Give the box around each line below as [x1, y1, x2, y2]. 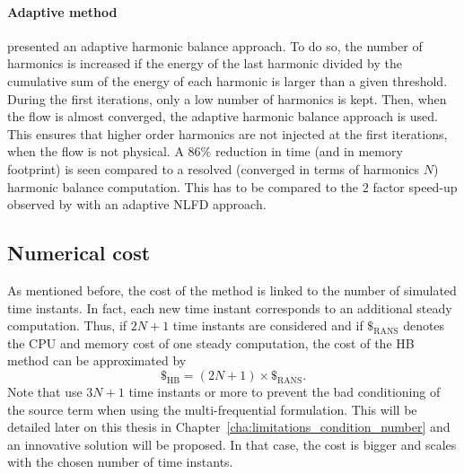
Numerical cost [7, 239, 151, 267]
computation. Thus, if [7, 316, 127, 335]
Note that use [7, 382, 83, 400]
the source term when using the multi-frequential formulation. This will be [7, 399, 417, 418]
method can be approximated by [7, 351, 187, 370]
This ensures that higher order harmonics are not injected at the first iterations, [7, 124, 448, 143]
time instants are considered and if [172, 316, 363, 335]
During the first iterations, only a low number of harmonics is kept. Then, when [7, 89, 447, 108]
